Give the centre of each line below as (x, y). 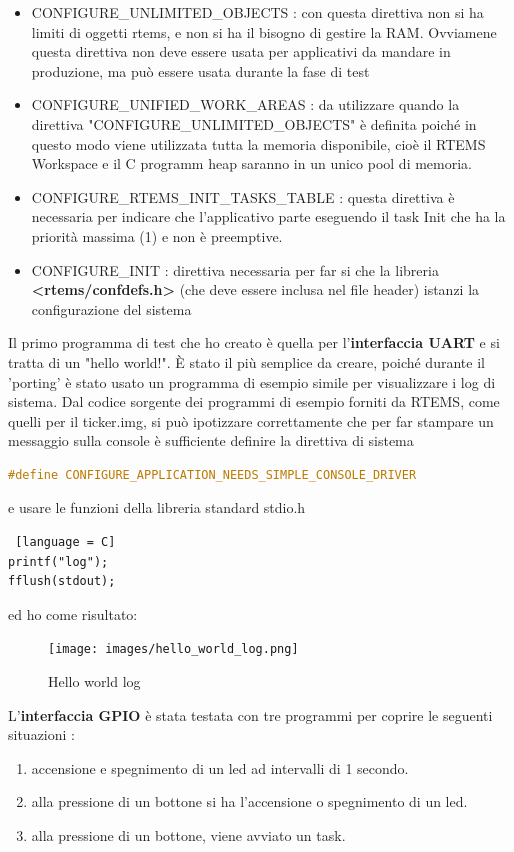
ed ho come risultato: (73, 613)
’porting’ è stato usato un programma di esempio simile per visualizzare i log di (252, 381)
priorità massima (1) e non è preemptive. (157, 235)
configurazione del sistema (111, 308)
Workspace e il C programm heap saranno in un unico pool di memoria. (251, 163)
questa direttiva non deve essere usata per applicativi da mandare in (241, 51)
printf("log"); (58, 561)
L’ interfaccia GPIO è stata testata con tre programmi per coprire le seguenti (250, 714)
